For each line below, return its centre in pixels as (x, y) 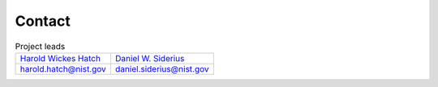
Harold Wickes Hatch (60, 58)
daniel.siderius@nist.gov (162, 68)
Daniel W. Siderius (150, 58)
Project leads (40, 46)
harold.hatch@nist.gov (63, 68)
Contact (43, 21)
